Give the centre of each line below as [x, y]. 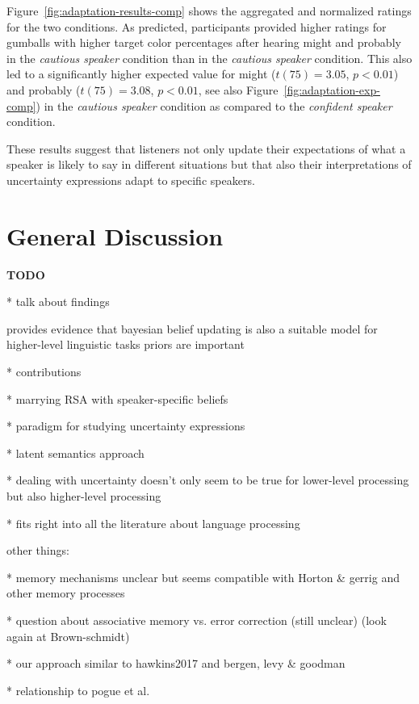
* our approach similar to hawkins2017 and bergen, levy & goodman [176, 663]
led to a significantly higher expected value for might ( [141, 74]
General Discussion [115, 235]
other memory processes [66, 593]
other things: [38, 550]
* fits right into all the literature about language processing [153, 523]
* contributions [44, 372]
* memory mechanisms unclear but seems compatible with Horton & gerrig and [203, 577]
